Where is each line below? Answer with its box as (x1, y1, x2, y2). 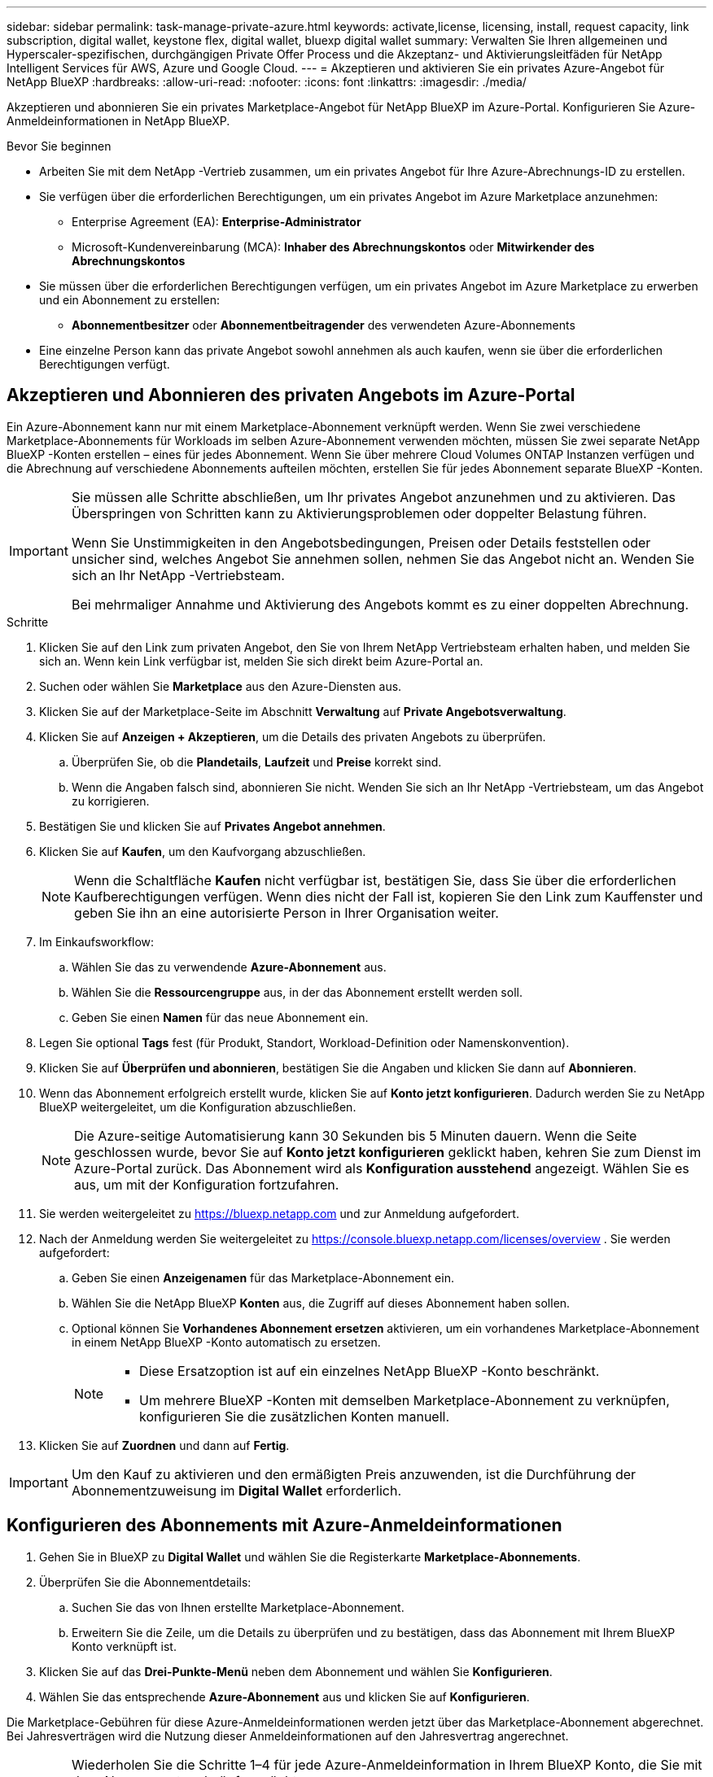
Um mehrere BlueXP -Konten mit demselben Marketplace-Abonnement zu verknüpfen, (139, 1391, 670, 1408)
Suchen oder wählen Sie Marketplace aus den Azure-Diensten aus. (39, 679, 402, 693)
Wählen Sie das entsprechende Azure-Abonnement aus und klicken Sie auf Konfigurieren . (39, 1689, 530, 1704)
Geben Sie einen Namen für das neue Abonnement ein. (72, 1010, 369, 1024)
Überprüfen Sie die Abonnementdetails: (39, 1574, 252, 1589)
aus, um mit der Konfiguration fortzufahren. (74, 1176, 339, 1193)
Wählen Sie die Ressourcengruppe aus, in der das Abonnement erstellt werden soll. (72, 985, 523, 999)
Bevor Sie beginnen (7, 139, 112, 153)
